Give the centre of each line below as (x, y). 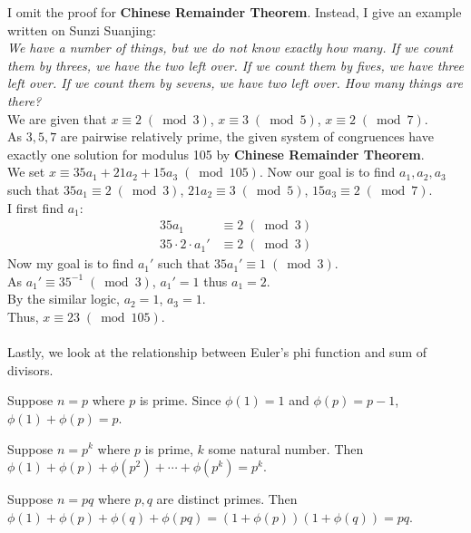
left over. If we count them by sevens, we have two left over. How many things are (235, 83)
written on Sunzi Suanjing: (82, 29)
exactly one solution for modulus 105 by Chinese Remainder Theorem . (216, 154)
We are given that (57, 118)
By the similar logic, (64, 299)
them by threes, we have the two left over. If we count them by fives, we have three (235, 65)
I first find (35, 207)
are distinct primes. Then (227, 499)
